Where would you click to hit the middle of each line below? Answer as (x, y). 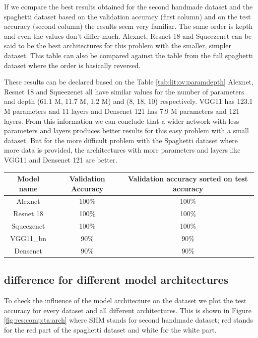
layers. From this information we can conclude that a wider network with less (122, 121)
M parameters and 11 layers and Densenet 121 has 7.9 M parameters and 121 (122, 111)
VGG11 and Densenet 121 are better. (61, 159)
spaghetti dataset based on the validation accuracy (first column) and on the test (128, 16)
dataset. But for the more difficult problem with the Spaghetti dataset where (121, 140)
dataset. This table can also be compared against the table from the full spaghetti (129, 55)
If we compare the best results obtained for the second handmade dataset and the (128, 6)
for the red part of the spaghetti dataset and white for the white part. (110, 329)
